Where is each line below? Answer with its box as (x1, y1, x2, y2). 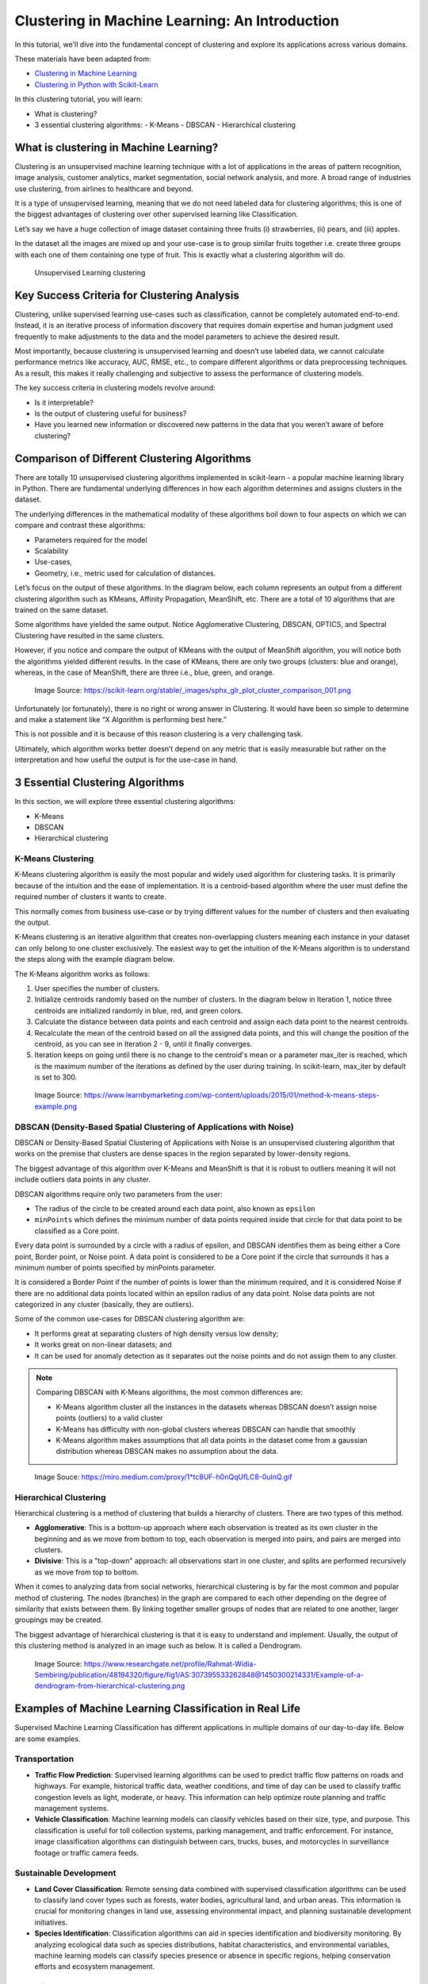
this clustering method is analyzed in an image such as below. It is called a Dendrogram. (14, 1641, 303, 1651)
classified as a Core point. (34, 1226, 120, 1236)
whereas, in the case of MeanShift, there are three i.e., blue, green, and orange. (14, 667, 275, 677)
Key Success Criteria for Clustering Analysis (14, 288, 239, 302)
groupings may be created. (14, 1615, 103, 1624)
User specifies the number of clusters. (34, 983, 160, 993)
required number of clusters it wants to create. (14, 892, 166, 902)
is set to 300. (34, 1072, 78, 1082)
